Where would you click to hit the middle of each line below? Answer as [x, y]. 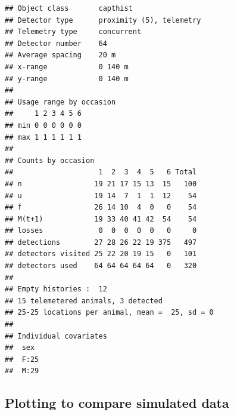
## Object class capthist [69, 8]
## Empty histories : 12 [56, 289]
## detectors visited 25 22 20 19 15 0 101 [101, 254]
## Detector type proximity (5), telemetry [103, 20]
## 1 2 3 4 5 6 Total [101, 172]
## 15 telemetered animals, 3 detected [84, 301]
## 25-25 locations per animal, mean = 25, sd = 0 [109, 313]
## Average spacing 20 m [60, 55]
